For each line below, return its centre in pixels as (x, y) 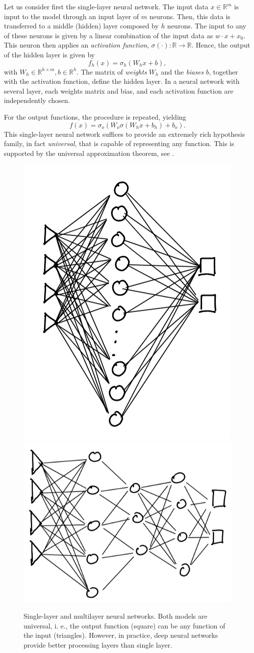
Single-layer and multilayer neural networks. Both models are (115, 615)
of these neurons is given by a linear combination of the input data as (109, 35)
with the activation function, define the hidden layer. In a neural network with (122, 81)
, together (223, 71)
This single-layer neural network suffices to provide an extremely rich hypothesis (125, 134)
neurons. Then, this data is (190, 16)
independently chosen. (37, 100)
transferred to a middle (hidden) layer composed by (81, 26)
